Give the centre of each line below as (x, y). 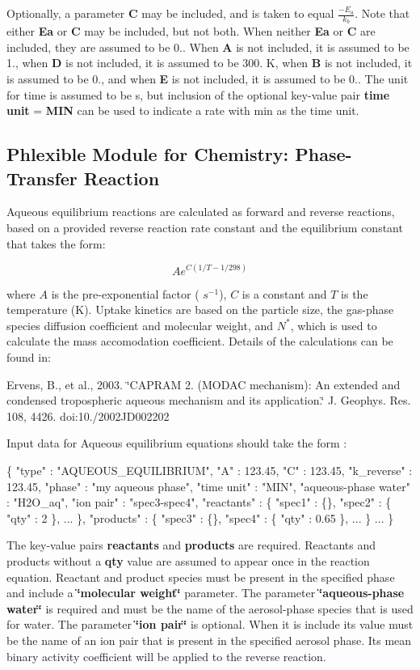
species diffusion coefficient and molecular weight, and (140, 325)
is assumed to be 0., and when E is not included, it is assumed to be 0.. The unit (208, 79)
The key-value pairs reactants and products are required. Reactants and (191, 545)
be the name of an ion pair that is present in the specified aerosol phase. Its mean (209, 640)
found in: (29, 357)
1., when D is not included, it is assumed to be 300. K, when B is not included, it (210, 63)
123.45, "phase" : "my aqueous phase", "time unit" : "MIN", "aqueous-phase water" (208, 486)
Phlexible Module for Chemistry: (148, 154)
